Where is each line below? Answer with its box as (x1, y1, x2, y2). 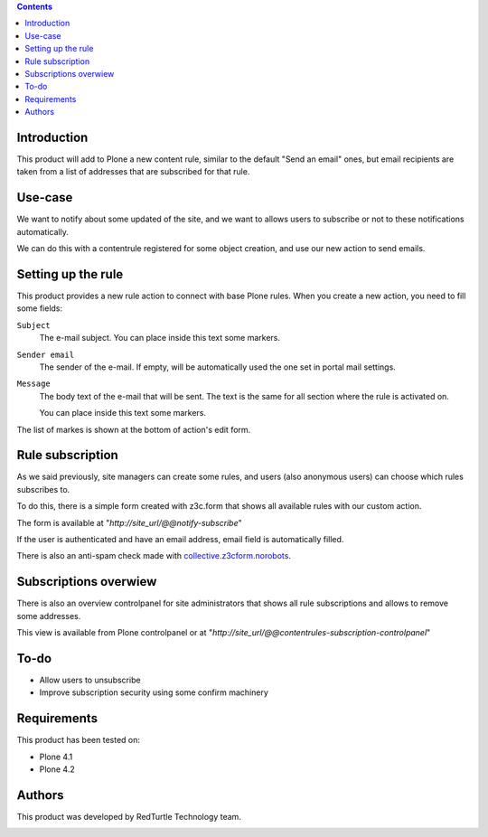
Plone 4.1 (39, 751, 73, 762)
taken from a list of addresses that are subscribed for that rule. (16, 166, 250, 177)
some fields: (16, 303, 63, 314)
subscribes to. (16, 484, 70, 494)
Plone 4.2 (39, 764, 76, 775)
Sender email (16, 349, 75, 360)
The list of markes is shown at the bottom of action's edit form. (16, 424, 251, 435)
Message (16, 379, 52, 389)
